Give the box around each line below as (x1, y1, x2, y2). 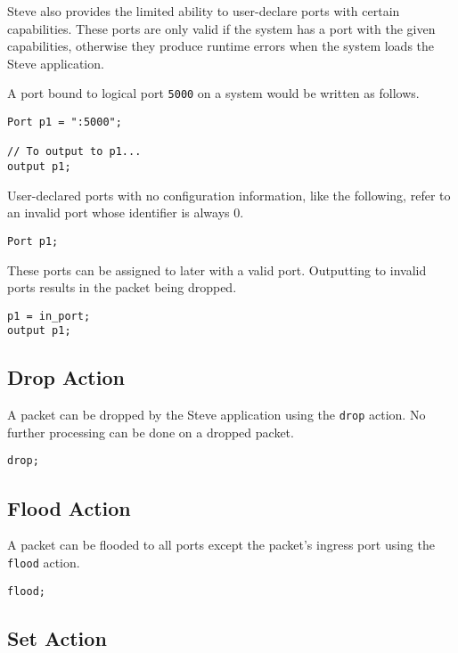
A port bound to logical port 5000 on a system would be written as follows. (7, 84, 420, 102)
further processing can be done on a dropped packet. (7, 422, 294, 441)
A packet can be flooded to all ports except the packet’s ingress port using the (7, 535, 435, 554)
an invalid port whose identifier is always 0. (7, 203, 244, 222)
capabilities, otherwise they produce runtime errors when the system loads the (7, 37, 435, 55)
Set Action (7, 624, 107, 651)
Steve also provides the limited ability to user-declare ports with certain (7, 2, 400, 20)
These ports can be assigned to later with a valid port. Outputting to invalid (7, 260, 427, 279)
